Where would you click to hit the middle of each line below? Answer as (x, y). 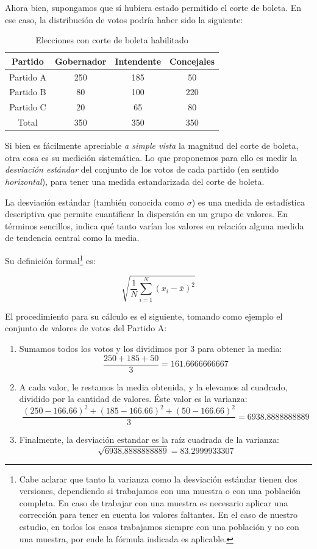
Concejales (192, 61)
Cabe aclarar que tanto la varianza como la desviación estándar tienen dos (158, 479)
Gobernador (80, 61)
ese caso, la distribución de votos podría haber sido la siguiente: (124, 19)
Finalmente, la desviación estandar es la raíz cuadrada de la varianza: (149, 440)
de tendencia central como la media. (72, 238)
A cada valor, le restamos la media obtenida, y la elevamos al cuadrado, (153, 386)
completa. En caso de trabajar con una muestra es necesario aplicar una (154, 502)
